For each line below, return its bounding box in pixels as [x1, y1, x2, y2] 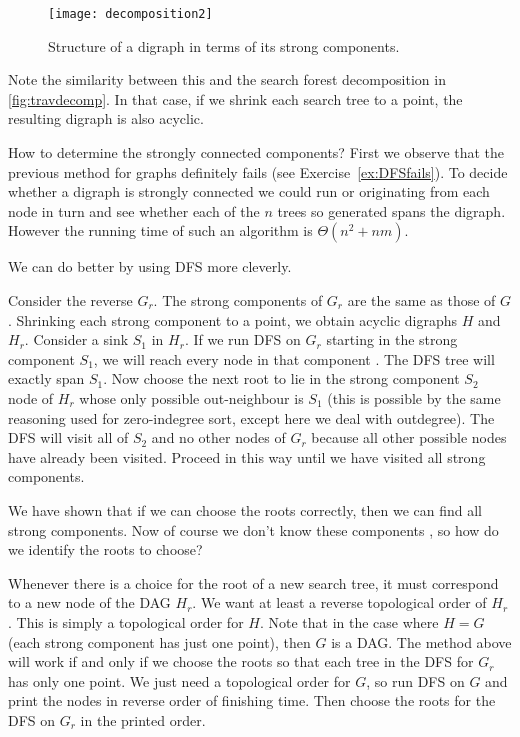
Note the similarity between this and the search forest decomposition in [8, 69, 446, 90]
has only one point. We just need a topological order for [8, 670, 351, 691]
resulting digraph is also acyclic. [8, 108, 204, 129]
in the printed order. [80, 709, 206, 730]
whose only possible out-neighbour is [79, 387, 304, 408]
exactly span [8, 368, 85, 389]
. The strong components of [153, 290, 323, 310]
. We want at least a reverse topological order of [192, 592, 487, 613]
